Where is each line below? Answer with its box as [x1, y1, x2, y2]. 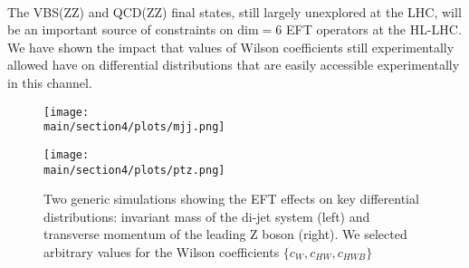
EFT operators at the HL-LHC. [285, 20, 462, 39]
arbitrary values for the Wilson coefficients [43, 242, 280, 261]
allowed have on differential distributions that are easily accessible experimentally [7, 55, 460, 74]
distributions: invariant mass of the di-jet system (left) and [43, 206, 370, 225]
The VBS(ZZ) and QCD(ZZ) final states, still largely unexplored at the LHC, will [7, 2, 462, 21]
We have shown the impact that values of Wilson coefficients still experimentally [7, 37, 455, 56]
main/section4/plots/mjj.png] [43, 120, 225, 134]
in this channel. [7, 72, 92, 91]
